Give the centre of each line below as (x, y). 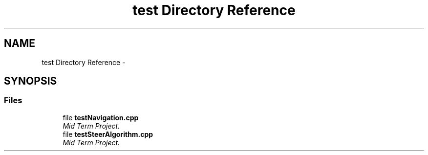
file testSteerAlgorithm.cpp (108, 134)
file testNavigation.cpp (101, 117)
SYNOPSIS (31, 81)
